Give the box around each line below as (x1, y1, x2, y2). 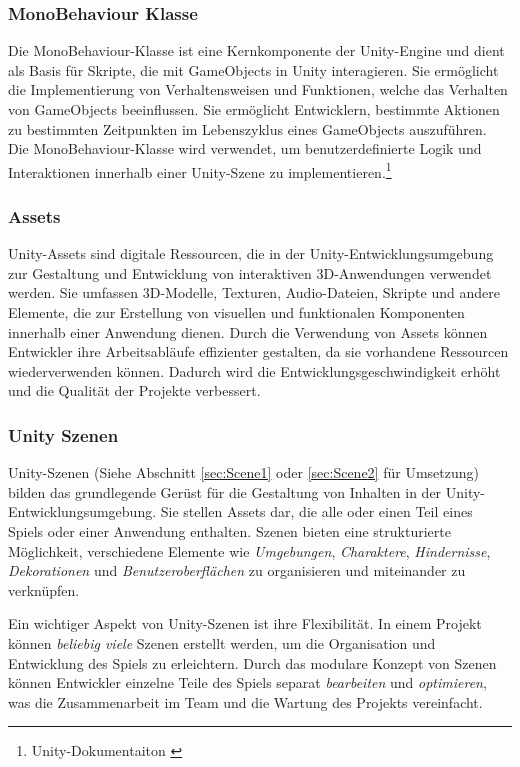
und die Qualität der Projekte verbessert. (8, 380, 261, 401)
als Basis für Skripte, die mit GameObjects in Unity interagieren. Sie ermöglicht (8, 59, 499, 80)
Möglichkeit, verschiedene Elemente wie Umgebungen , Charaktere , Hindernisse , (8, 540, 491, 561)
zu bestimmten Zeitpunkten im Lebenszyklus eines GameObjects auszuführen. (8, 118, 487, 139)
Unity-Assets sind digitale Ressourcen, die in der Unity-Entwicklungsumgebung (8, 243, 494, 264)
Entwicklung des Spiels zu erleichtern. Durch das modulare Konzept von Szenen (8, 652, 497, 673)
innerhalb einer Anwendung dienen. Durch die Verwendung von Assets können (8, 321, 488, 342)
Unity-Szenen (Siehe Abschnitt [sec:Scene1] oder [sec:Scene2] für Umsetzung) (8, 462, 479, 483)
